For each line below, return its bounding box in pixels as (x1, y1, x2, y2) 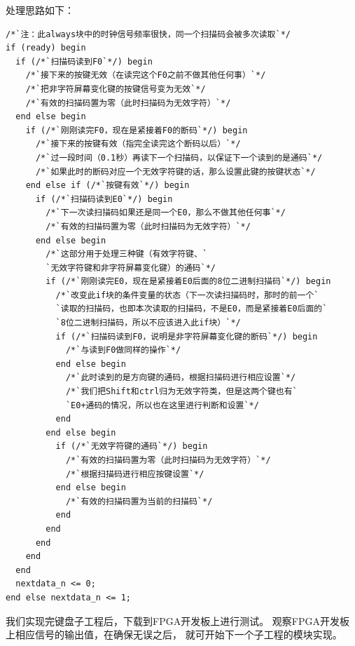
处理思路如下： (6, 3, 74, 17)
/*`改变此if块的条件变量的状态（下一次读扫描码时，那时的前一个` (55, 290, 319, 300)
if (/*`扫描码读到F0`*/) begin (15, 56, 153, 67)
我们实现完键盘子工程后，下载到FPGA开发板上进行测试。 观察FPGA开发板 (6, 613, 349, 628)
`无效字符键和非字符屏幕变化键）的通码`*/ (46, 262, 216, 273)
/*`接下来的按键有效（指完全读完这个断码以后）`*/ (35, 139, 241, 149)
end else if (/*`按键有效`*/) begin (25, 180, 190, 191)
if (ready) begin (6, 43, 86, 53)
